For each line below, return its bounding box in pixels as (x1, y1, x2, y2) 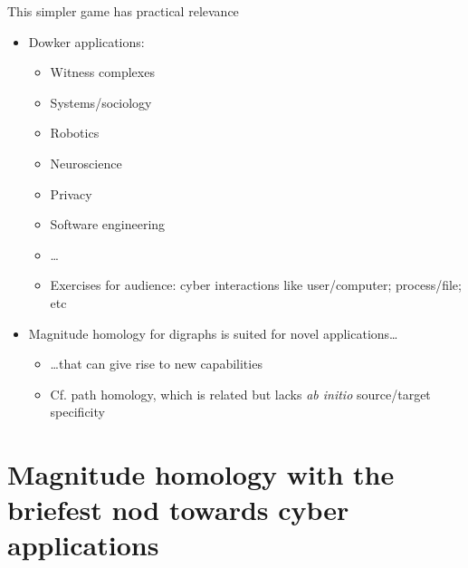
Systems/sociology (50, 92, 152, 111)
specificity (50, 402, 105, 421)
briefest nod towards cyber (7, 491, 349, 528)
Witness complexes (50, 63, 155, 82)
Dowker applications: (28, 32, 145, 51)
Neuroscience (50, 153, 122, 172)
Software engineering (50, 215, 166, 234)
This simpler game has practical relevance (7, 2, 239, 20)
